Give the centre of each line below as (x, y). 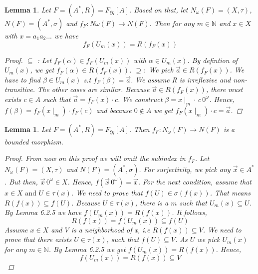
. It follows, (189, 212)
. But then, (21, 181)
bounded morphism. (34, 141)
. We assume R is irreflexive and (181, 79)
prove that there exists (38, 239)
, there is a (152, 202)
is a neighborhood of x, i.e (111, 229)
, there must (224, 89)
